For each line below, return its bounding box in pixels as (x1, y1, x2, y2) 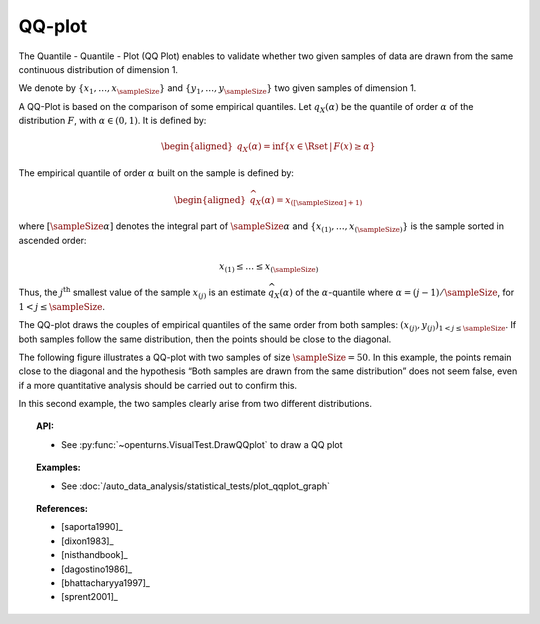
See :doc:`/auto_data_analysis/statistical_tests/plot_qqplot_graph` (61, 480, 330, 492)
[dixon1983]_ (61, 535, 114, 547)
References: (36, 503, 89, 515)
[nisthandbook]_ (61, 549, 129, 561)
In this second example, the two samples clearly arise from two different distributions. (18, 398, 372, 410)
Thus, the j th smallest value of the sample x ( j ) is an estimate (18, 285, 267, 301)
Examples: (36, 461, 81, 474)
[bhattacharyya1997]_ (61, 577, 150, 589)
